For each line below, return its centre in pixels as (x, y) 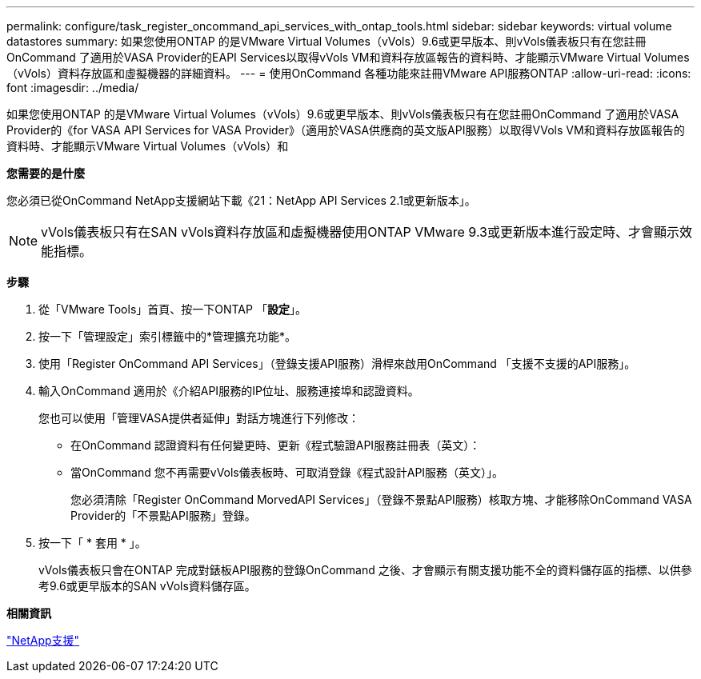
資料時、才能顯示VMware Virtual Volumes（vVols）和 (148, 146)
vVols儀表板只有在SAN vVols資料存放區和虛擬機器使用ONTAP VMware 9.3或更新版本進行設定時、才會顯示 (360, 232)
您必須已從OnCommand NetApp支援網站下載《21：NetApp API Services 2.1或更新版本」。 (241, 200)
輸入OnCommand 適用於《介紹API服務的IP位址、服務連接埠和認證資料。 (229, 391)
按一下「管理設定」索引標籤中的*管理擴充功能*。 (168, 336)
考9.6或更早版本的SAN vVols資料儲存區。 (147, 586)
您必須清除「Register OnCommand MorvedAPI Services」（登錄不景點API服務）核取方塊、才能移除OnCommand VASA (381, 499)
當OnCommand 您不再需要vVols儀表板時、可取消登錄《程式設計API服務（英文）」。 (287, 472)
